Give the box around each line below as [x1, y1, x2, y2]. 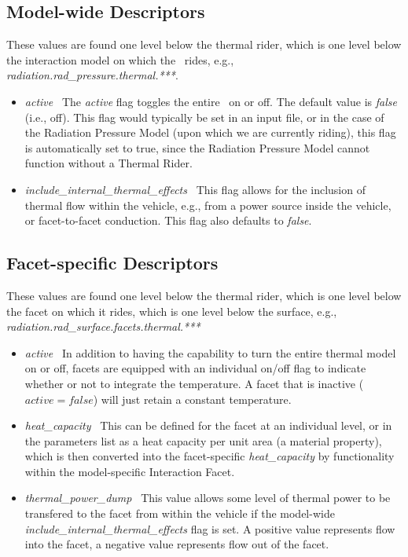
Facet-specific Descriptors [6, 251, 219, 275]
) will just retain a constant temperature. [93, 390, 292, 407]
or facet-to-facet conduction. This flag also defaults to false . [24, 212, 312, 229]
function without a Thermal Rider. [24, 155, 193, 171]
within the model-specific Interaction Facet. [24, 463, 235, 479]
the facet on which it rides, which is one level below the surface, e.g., [6, 302, 337, 319]
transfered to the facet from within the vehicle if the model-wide [24, 505, 335, 522]
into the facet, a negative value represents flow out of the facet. [24, 536, 329, 552]
